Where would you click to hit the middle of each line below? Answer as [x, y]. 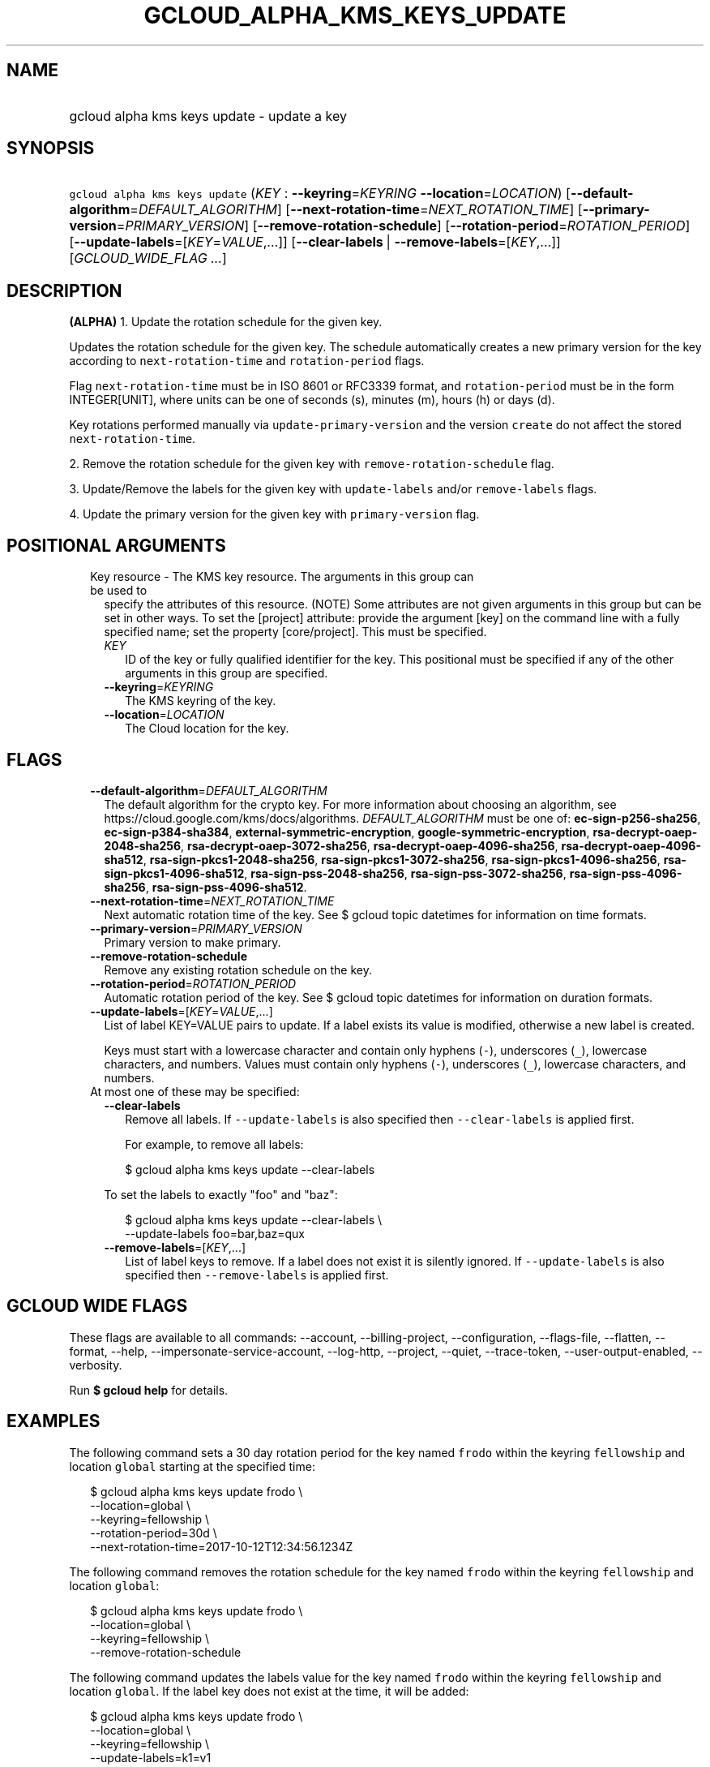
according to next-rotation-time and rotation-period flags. [247, 361]
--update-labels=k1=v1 [151, 1757]
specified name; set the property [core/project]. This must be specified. [295, 632]
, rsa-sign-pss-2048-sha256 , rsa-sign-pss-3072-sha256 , [405, 873]
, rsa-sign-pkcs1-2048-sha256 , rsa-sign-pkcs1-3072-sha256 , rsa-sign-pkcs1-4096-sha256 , [402, 859]
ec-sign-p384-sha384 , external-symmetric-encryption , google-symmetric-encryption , [347, 832]
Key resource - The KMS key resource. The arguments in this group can [282, 577]
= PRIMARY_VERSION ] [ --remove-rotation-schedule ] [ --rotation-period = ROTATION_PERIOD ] [403, 226]
